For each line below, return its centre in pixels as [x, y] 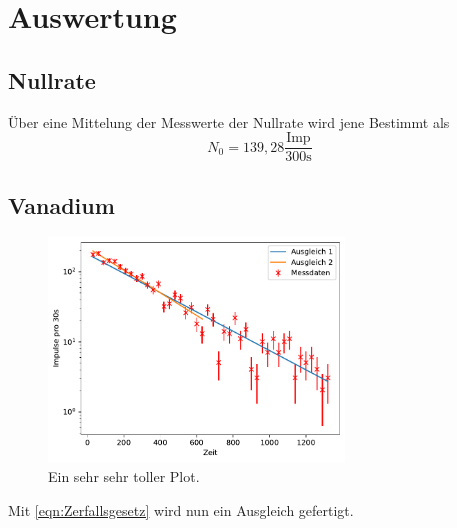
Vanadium [61, 204]
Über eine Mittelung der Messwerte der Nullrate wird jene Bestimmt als [229, 121]
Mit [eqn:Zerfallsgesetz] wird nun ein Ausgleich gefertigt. [181, 509]
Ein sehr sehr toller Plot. [124, 475]
